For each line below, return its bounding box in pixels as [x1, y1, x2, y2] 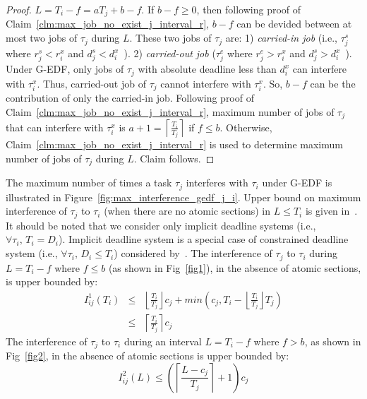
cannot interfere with [160, 76, 251, 90]
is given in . [305, 203, 358, 218]
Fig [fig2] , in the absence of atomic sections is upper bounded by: [6, 348, 289, 363]
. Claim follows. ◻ [133, 150, 215, 165]
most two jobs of [6, 30, 78, 45]
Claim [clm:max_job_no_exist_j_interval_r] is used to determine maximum [6, 137, 343, 152]
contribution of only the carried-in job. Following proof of [6, 90, 254, 105]
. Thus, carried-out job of [37, 76, 146, 90]
